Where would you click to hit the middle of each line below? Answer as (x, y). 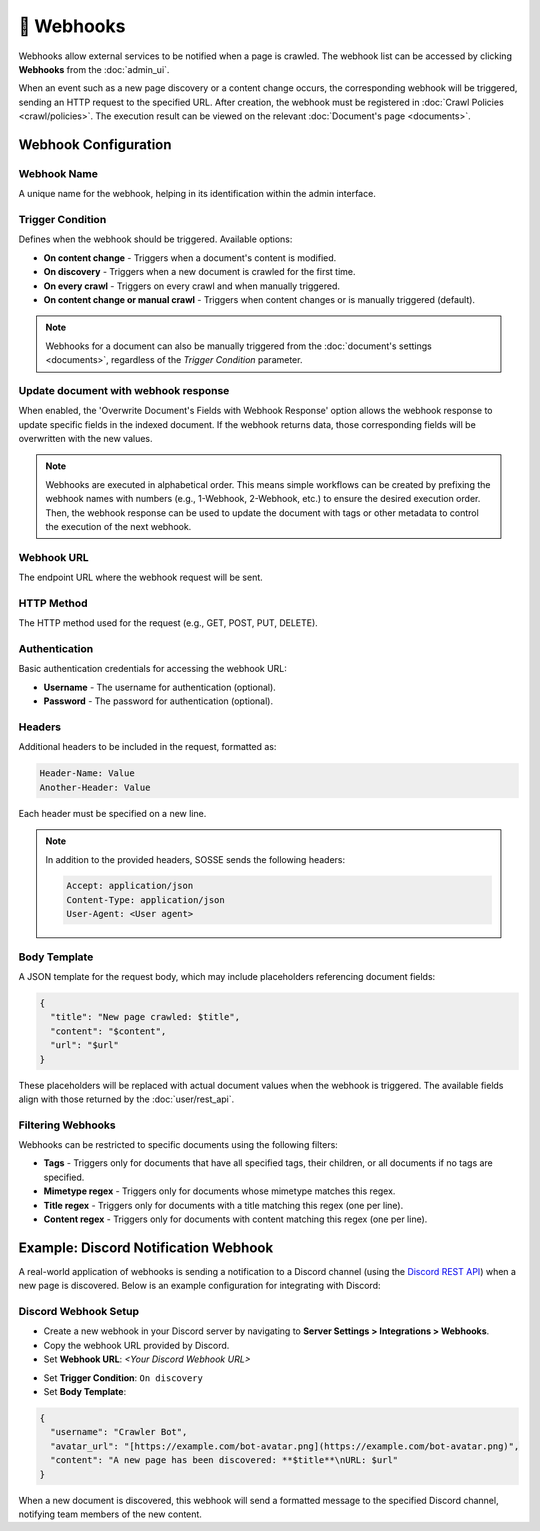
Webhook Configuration (95, 144)
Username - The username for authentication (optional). (160, 687)
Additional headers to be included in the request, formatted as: (147, 747)
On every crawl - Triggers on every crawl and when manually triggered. (191, 286)
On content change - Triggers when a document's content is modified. (190, 257)
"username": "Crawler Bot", (119, 1432)
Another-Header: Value (95, 787)
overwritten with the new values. (86, 439)
